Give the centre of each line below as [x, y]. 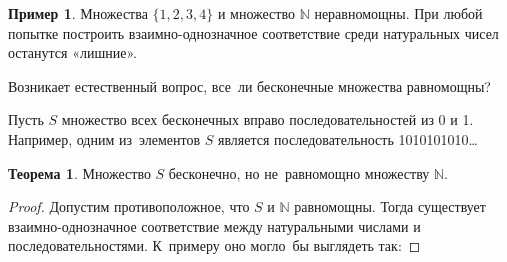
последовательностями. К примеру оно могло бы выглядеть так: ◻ [214, 245]
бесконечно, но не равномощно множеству [299, 172]
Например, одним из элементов [104, 138]
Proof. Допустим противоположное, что [129, 206]
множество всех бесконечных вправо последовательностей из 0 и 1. [267, 119]
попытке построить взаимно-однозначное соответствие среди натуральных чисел [253, 32]
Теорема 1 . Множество [79, 172]
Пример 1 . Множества [78, 13]
